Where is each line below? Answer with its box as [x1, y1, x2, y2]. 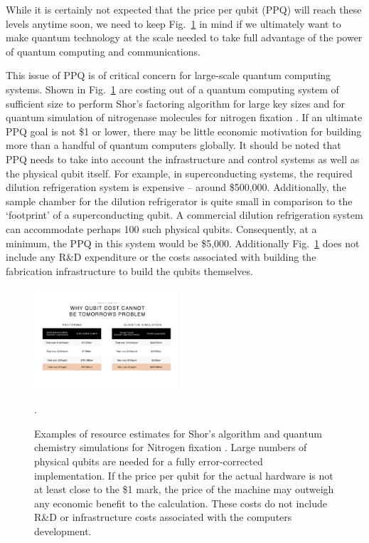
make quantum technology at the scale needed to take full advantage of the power [6, 30, 363, 45]
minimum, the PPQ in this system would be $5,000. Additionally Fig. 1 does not [6, 235, 360, 250]
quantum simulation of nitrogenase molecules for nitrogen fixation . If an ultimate [6, 110, 363, 125]
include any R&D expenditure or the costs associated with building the [6, 249, 316, 264]
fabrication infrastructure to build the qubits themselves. [6, 263, 253, 278]
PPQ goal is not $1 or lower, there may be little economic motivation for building [6, 123, 362, 138]
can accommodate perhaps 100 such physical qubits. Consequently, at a [6, 221, 317, 236]
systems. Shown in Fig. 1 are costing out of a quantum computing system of [6, 81, 339, 96]
